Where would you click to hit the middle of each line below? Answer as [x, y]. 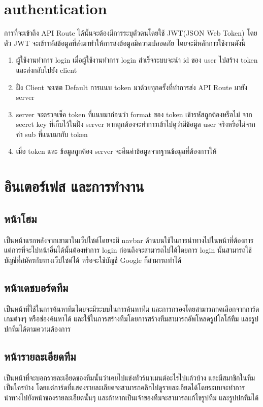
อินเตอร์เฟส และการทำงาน [74, 186]
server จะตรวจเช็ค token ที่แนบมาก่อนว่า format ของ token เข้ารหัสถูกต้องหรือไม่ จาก [134, 114]
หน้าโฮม [21, 218]
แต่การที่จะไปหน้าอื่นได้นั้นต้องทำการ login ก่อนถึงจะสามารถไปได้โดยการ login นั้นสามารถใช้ [128, 250]
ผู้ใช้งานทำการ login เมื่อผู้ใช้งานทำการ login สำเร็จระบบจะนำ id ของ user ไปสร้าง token [137, 60]
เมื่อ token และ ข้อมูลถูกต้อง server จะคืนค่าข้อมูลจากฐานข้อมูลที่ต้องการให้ [116, 151]
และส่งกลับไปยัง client [46, 70]
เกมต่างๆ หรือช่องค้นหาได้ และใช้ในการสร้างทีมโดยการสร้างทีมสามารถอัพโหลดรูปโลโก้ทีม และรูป [131, 319]
